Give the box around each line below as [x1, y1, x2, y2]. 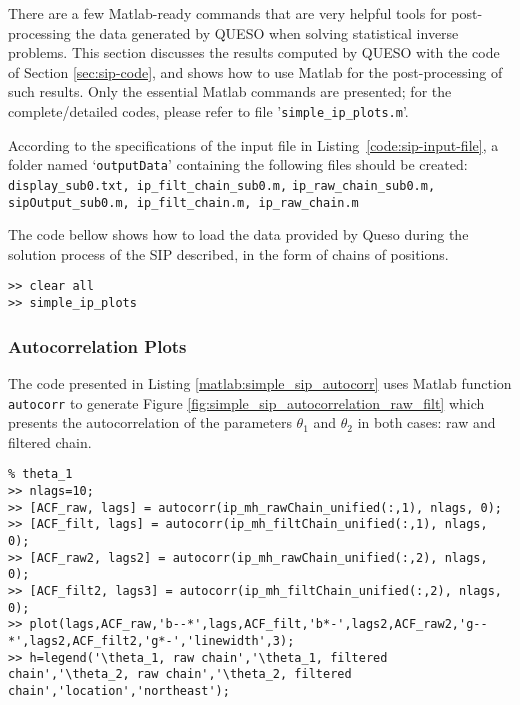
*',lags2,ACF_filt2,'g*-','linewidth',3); [8, 633, 295, 648]
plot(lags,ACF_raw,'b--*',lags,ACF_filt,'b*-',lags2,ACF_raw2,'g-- [29, 617, 488, 632]
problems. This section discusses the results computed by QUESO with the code [8, 42, 500, 63]
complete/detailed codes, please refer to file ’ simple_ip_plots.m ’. [8, 100, 409, 121]
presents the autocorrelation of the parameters [8, 412, 292, 433]
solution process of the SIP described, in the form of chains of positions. [8, 243, 449, 264]
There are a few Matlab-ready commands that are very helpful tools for [8, 3, 447, 23]
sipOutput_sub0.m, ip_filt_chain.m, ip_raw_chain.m [8, 195, 359, 210]
